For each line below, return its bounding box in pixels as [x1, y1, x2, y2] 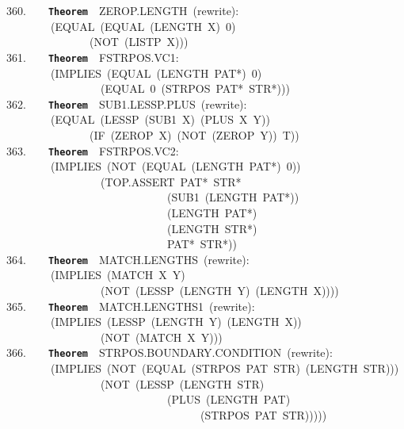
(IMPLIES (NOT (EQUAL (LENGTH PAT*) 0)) [50, 158, 301, 174]
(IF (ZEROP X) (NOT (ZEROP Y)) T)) [89, 126, 299, 143]
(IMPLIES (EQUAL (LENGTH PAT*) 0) [50, 64, 262, 81]
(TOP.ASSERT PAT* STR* [100, 173, 242, 190]
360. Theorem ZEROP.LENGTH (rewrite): [6, 2, 239, 18]
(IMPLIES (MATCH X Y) [50, 266, 185, 283]
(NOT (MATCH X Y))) [100, 328, 223, 345]
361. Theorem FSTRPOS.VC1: [6, 48, 179, 65]
